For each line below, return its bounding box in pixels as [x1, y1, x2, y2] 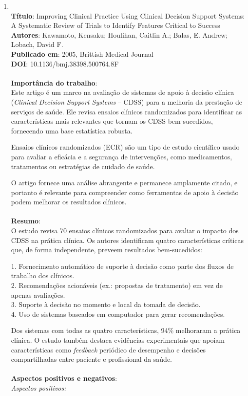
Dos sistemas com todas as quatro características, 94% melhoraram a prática [11, 325, 241, 335]
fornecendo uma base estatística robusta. [11, 125, 133, 135]
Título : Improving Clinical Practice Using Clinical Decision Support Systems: [11, 10, 245, 21]
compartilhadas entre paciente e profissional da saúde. [11, 354, 172, 364]
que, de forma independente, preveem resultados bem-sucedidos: [11, 244, 202, 255]
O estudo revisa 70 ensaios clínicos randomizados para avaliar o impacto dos [11, 225, 239, 236]
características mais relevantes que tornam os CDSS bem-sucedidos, [11, 116, 213, 126]
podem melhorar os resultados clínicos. [11, 197, 127, 207]
